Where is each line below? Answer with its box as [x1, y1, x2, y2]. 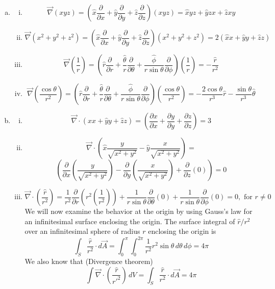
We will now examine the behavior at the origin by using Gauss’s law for [24, 206, 253, 216]
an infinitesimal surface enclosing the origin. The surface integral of [24, 215, 235, 226]
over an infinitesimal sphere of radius [24, 226, 140, 236]
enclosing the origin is [148, 226, 216, 236]
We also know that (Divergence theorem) [24, 256, 153, 267]
